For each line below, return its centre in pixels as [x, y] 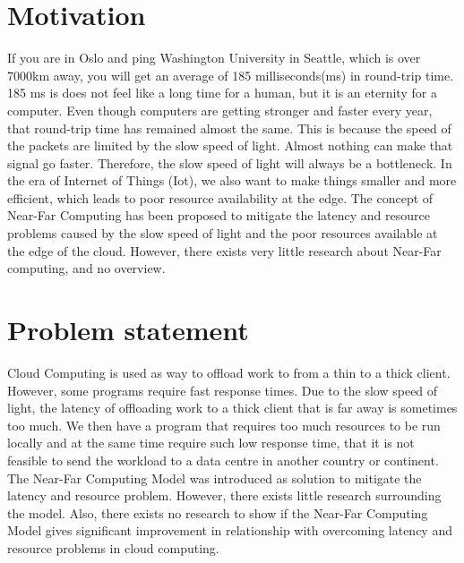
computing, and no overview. [86, 268]
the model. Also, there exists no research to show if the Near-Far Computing [218, 512]
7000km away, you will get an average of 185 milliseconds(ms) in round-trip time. [231, 75]
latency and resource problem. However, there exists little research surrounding [224, 495]
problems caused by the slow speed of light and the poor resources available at [223, 233]
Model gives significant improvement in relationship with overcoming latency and [230, 530]
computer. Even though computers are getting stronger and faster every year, [220, 110]
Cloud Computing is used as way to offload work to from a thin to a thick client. [229, 372]
